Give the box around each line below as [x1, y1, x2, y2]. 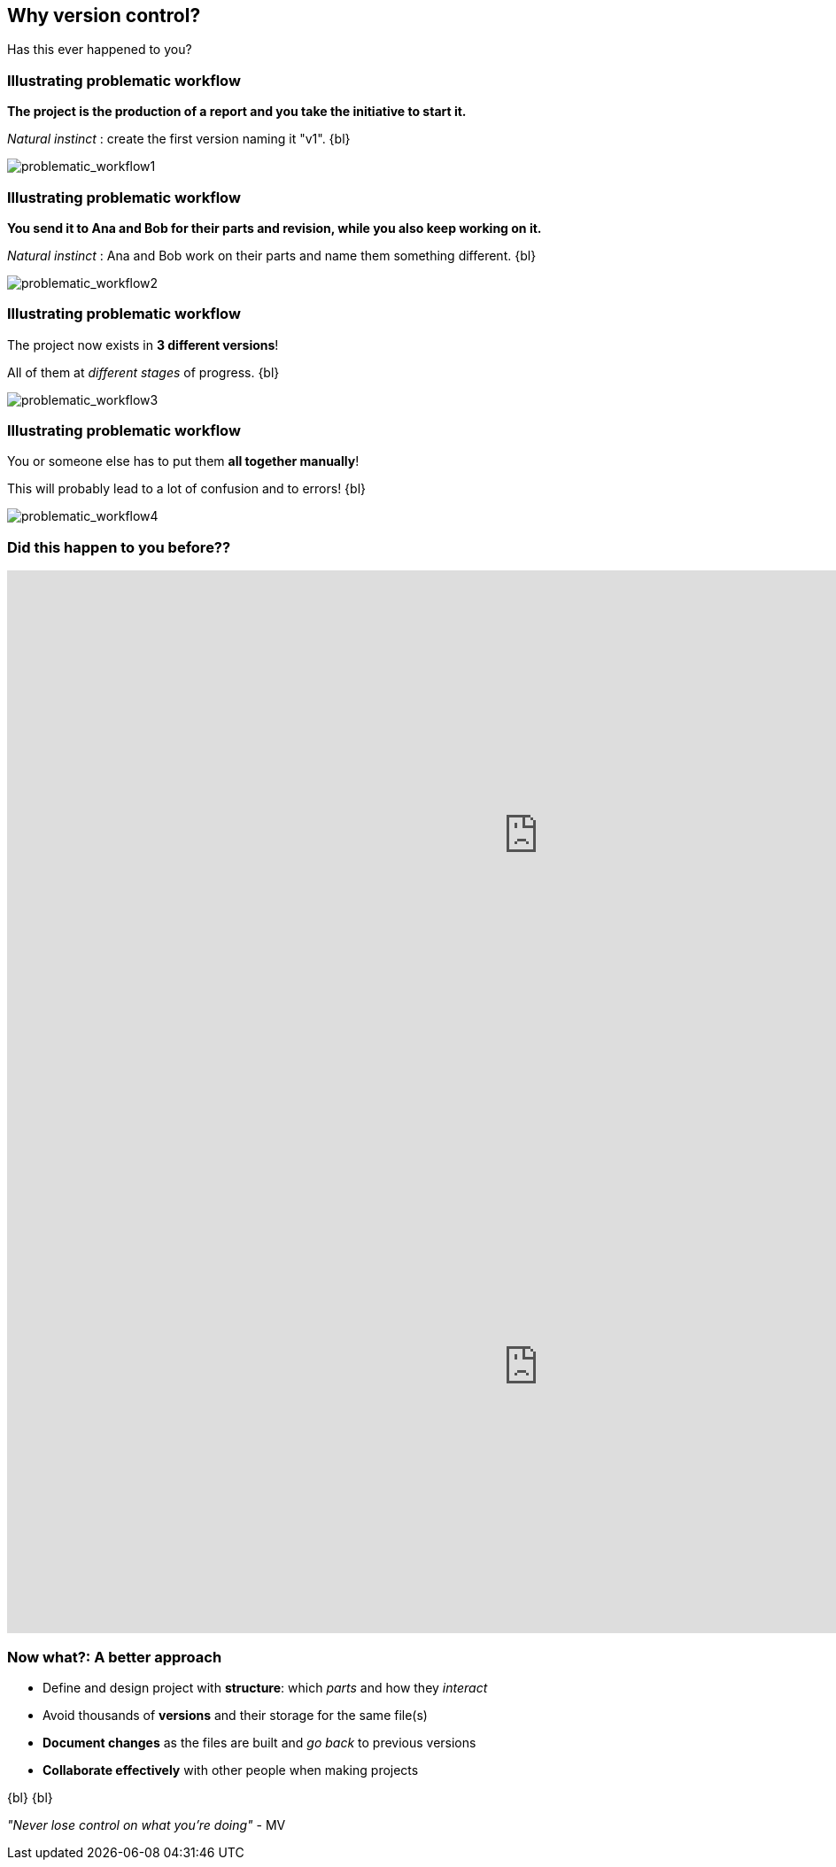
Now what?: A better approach [7, 1647, 222, 1666]
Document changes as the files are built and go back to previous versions [43, 1734, 476, 1750]
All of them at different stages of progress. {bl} [7, 364, 280, 380]
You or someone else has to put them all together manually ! [7, 453, 360, 469]
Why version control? [7, 4, 201, 27]
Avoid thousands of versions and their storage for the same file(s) [43, 1707, 428, 1723]
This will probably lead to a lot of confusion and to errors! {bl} [7, 481, 366, 497]
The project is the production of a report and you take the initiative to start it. [7, 104, 467, 120]
